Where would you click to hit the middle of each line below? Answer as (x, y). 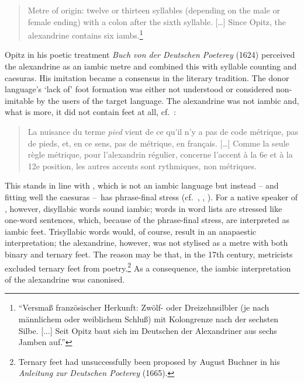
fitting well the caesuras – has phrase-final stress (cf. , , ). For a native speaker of (151, 196)
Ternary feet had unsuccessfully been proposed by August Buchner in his (149, 361)
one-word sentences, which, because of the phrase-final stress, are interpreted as (147, 220)
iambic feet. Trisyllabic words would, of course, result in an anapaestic (131, 231)
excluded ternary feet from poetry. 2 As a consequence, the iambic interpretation (148, 267)
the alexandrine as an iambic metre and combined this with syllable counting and (151, 66)
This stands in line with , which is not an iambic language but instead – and (142, 185)
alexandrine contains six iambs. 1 (85, 34)
